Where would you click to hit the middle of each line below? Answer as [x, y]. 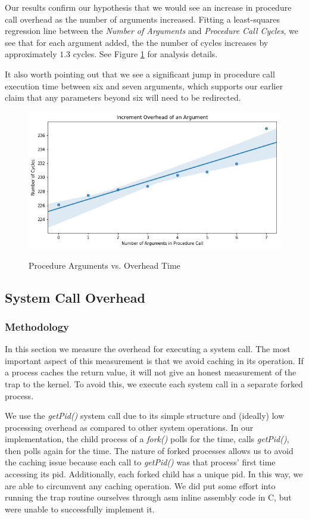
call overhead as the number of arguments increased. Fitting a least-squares [143, 19]
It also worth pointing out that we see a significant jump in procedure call [140, 74]
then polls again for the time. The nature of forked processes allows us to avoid [149, 450]
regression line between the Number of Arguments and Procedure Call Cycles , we [152, 31]
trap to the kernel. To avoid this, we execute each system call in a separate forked [154, 383]
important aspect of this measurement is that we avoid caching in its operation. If [154, 360]
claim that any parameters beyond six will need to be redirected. [123, 97]
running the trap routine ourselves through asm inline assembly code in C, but [148, 497]
